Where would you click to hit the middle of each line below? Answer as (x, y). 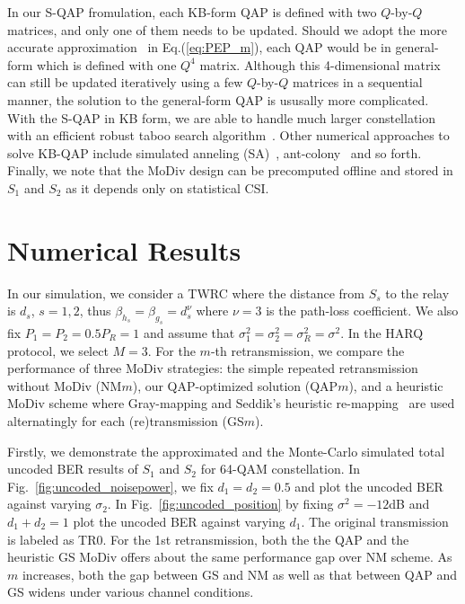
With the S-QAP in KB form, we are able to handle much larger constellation (222, 117)
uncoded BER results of (73, 469)
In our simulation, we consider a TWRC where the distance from (186, 293)
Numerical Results (124, 249)
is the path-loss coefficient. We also (362, 311)
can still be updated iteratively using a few (125, 82)
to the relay (417, 293)
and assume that (189, 333)
